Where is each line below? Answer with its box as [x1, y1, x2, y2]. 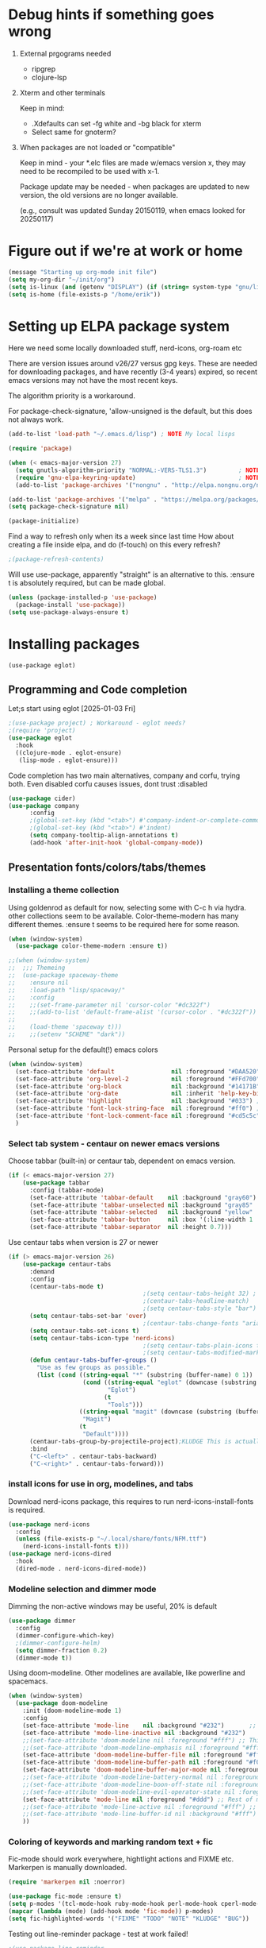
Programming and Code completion [8, 683, 188, 697]
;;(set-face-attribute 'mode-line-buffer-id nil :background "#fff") [22, 1810, 257, 1819]
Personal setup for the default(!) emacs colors [8, 1045, 158, 1054]
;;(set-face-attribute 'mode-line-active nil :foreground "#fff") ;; [22, 1803, 257, 1811]
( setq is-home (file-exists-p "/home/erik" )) [8, 290, 161, 299]
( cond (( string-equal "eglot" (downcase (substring [82, 1378, 257, 1386]
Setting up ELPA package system [8, 317, 230, 335]
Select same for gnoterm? [31, 127, 116, 137]
